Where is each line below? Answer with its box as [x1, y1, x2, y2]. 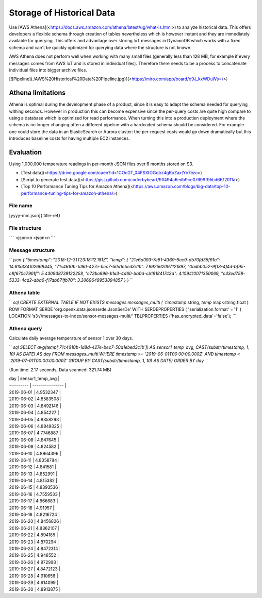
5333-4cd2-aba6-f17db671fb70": [9, 277, 76, 283]
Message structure [9, 247, 55, 254]
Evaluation [9, 148, 42, 156]
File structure [9, 224, 41, 231]
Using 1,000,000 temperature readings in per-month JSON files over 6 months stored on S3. [9, 161, 194, 167]
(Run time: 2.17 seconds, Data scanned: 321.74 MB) [9, 367, 112, 373]
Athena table [9, 289, 40, 296]
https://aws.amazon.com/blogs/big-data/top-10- [133, 184, 230, 189]
